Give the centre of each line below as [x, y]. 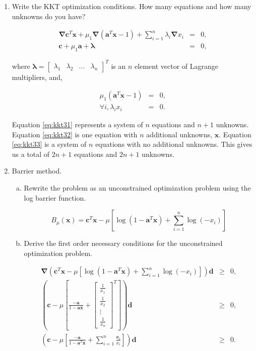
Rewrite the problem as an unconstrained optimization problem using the [137, 187]
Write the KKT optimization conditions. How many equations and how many [132, 6]
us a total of [31, 154]
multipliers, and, [37, 77]
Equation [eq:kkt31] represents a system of [77, 124]
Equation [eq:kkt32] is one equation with [75, 134]
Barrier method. [37, 171]
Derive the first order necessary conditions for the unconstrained [123, 243]
